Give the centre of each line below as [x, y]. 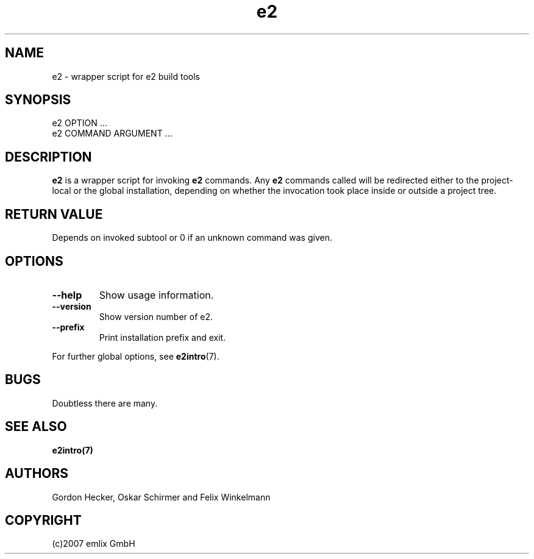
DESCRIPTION [48, 157]
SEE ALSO [36, 427]
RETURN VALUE [54, 214]
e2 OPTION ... [80, 123]
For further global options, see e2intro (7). [136, 356]
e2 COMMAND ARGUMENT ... [112, 134]
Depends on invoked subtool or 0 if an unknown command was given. [192, 238]
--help [67, 295]
